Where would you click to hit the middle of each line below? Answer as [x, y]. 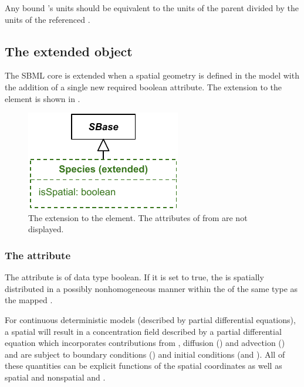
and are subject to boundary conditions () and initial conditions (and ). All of [145, 354]
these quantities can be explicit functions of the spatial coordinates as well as [143, 366]
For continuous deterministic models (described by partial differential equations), [150, 319]
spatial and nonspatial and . [55, 377]
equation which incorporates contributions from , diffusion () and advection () [145, 343]
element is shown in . [43, 98]
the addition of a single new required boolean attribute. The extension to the [143, 86]
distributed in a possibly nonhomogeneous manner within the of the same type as [151, 288]
